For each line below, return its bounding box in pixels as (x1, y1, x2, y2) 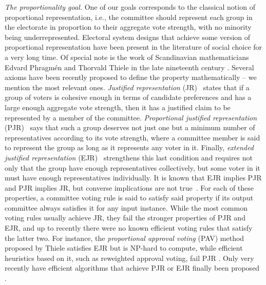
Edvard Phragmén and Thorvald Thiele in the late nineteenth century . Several (5, 62, 254, 72)
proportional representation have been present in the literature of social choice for (5, 42, 262, 52)
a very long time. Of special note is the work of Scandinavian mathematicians (5, 51, 249, 62)
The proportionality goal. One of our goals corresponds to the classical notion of (5, 2, 255, 12)
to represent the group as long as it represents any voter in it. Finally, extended (5, 142, 254, 153)
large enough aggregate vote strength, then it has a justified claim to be (5, 101, 231, 112)
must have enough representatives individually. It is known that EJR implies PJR (5, 172, 262, 183)
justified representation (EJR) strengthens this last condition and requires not (5, 152, 253, 162)
